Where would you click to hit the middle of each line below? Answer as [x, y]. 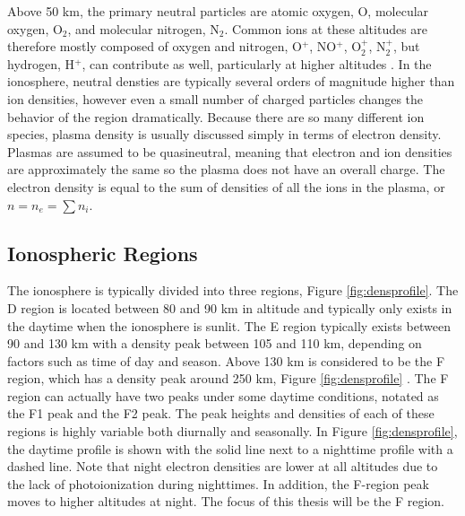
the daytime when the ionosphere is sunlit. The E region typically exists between [229, 325]
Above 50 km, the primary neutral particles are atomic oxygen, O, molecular [218, 11]
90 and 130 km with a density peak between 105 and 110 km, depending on [215, 343]
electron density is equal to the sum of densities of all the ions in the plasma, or [226, 186]
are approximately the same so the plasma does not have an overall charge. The [226, 169]
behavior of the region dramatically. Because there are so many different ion [216, 116]
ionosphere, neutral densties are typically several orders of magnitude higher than [231, 81]
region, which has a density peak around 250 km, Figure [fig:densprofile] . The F [228, 378]
